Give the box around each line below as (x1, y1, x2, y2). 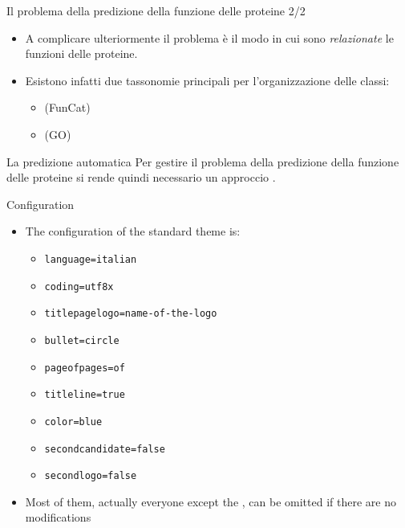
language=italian (44, 253, 137, 265)
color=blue (44, 415, 103, 428)
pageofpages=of (44, 362, 125, 374)
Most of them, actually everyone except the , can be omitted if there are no (25, 493, 396, 510)
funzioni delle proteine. (25, 45, 138, 62)
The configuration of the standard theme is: (25, 223, 241, 239)
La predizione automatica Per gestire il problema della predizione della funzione (6, 153, 399, 170)
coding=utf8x (44, 280, 114, 293)
